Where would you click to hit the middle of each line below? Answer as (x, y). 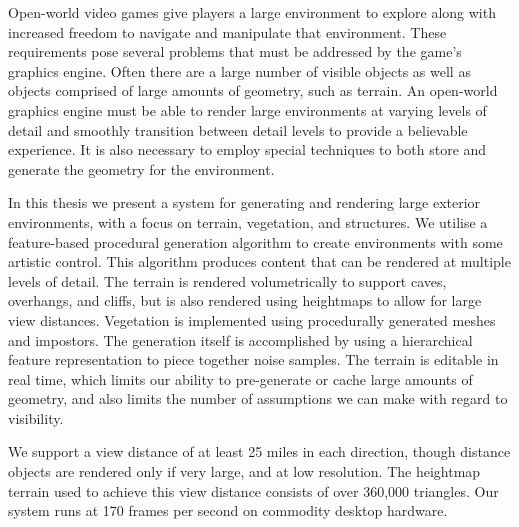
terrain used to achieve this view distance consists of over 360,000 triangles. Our (253, 490)
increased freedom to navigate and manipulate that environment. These (227, 31)
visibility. (36, 417)
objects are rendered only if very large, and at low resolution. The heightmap (244, 471)
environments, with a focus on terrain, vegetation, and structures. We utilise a (248, 221)
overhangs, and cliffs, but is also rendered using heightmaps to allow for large (245, 300)
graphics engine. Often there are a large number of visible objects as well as (239, 70)
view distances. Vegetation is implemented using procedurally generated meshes (252, 319)
